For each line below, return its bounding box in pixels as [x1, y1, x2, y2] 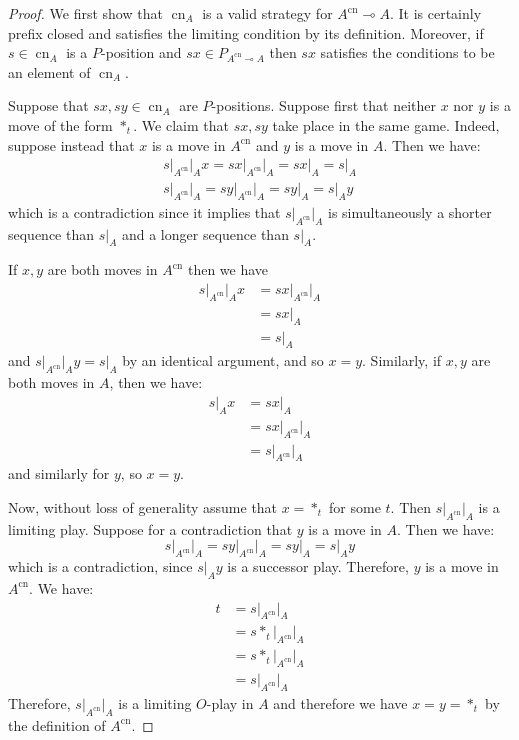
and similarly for [8, 463, 110, 484]
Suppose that [8, 95, 89, 116]
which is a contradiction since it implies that [8, 201, 281, 222]
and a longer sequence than [121, 223, 289, 244]
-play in [206, 692, 254, 713]
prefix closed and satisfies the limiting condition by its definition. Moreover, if [8, 22, 484, 43]
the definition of [8, 714, 106, 735]
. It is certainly [389, 3, 482, 23]
